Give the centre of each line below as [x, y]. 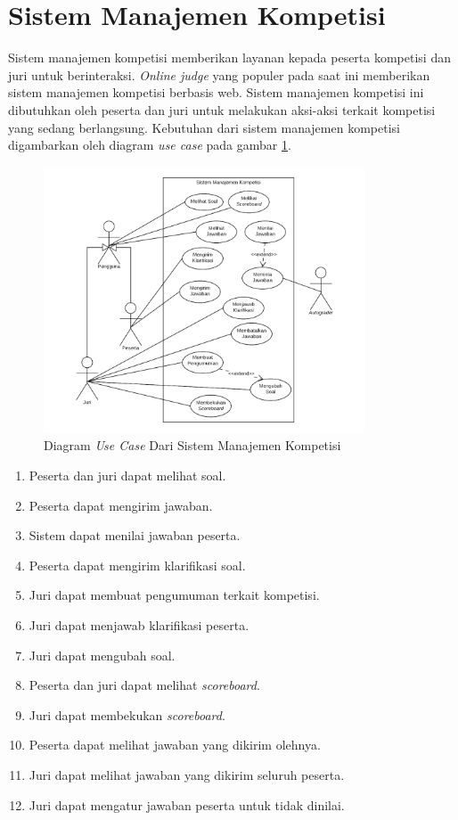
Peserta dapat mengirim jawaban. [121, 505]
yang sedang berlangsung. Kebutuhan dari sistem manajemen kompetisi [204, 127]
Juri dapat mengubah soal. [102, 655]
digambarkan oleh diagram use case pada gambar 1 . [150, 145]
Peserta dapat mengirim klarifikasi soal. [137, 565]
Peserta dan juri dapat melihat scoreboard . [144, 685]
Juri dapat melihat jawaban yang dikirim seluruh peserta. [187, 774]
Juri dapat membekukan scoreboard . [127, 714]
